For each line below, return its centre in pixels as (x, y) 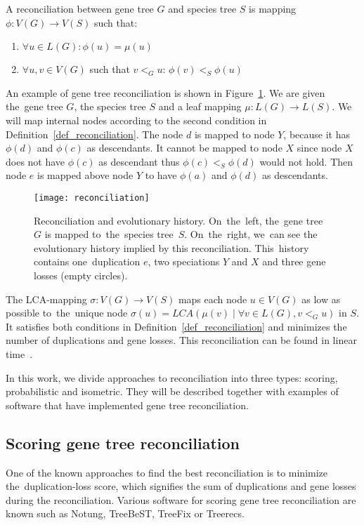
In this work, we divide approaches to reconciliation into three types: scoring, (172, 377)
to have (161, 175)
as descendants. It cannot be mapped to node (184, 148)
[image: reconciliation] (92, 198)
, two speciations (184, 261)
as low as (321, 299)
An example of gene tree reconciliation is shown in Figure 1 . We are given (165, 92)
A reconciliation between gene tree (80, 8)
